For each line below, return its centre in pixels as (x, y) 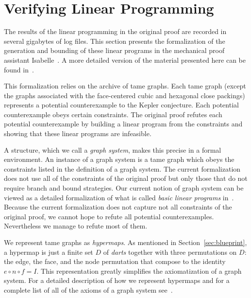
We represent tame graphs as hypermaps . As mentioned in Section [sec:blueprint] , (125, 242)
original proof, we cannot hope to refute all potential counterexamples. (109, 216)
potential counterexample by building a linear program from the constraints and (123, 124)
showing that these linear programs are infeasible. (78, 133)
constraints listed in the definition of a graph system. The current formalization (122, 168)
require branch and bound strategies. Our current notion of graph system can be (124, 188)
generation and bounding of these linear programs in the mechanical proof (114, 50)
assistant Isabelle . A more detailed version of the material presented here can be (125, 60)
